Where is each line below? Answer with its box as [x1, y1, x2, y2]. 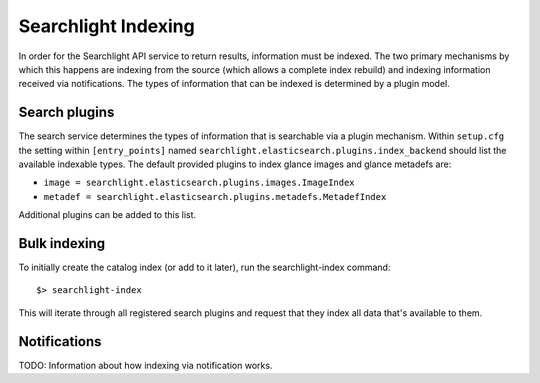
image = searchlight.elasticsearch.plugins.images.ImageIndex [43, 177, 355, 189]
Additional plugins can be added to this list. [18, 209, 197, 221]
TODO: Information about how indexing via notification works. [18, 359, 273, 371]
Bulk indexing [18, 235, 106, 252]
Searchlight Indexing [18, 15, 195, 37]
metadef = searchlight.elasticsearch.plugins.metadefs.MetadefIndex [43, 191, 387, 202]
